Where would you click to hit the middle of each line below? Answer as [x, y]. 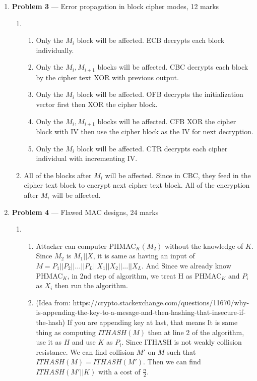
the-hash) [51, 322]
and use [84, 342]
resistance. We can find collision [85, 351]
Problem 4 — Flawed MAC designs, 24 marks [85, 212]
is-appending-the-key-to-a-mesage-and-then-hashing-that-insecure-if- [141, 312]
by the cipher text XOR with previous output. [107, 77]
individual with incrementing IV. [87, 158]
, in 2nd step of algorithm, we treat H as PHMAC [144, 275]
